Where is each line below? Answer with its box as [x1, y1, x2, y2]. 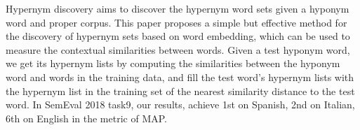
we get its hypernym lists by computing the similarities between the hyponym [6, 56, 340, 71]
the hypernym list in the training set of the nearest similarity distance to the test [6, 83, 355, 98]
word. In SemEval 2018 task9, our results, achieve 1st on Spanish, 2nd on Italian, [6, 97, 355, 112]
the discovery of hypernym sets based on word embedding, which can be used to [6, 29, 350, 43]
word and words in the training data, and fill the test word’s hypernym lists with [6, 69, 354, 84]
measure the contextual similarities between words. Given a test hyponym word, [6, 42, 350, 57]
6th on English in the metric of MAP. [6, 110, 167, 125]
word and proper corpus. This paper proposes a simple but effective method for [6, 15, 347, 29]
